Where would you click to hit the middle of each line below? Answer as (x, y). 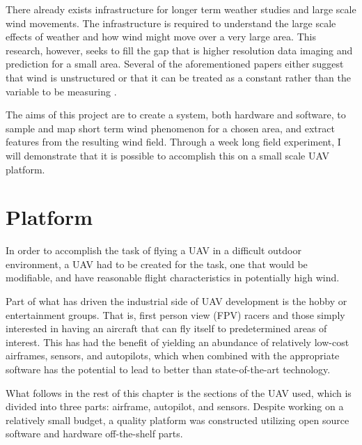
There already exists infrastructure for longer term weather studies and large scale (181, 9)
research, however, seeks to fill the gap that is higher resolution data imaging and (179, 50)
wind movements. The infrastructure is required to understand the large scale (171, 23)
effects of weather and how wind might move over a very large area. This (161, 37)
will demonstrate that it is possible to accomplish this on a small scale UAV (167, 155)
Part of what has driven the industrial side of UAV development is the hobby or (176, 301)
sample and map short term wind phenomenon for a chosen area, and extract (170, 128)
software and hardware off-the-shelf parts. (94, 434)
